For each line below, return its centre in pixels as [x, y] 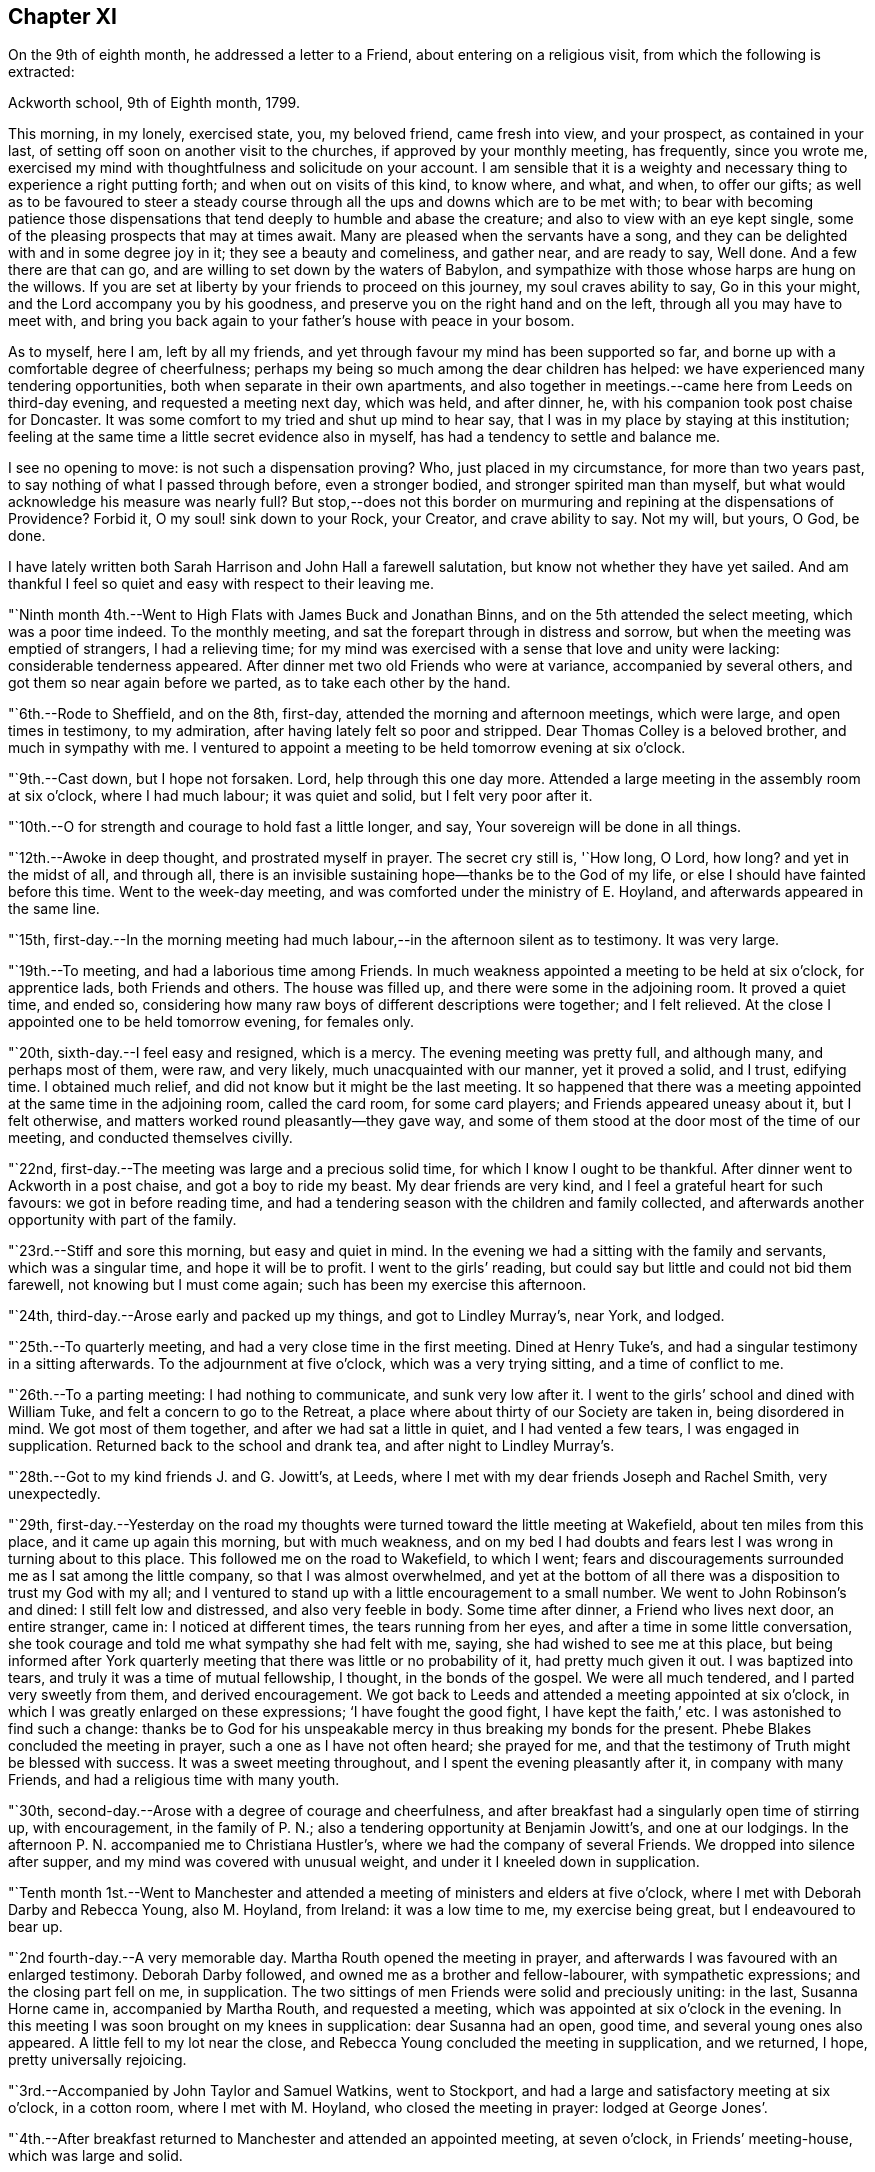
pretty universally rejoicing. [97, 2060]
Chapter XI [62, 16]
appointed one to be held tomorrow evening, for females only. [211, 1022]
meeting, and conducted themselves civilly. [150, 1138]
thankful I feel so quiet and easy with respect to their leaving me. [221, 584]
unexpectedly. [54, 1494]
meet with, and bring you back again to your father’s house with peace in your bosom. [291, 321]
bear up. [35, 1927]
